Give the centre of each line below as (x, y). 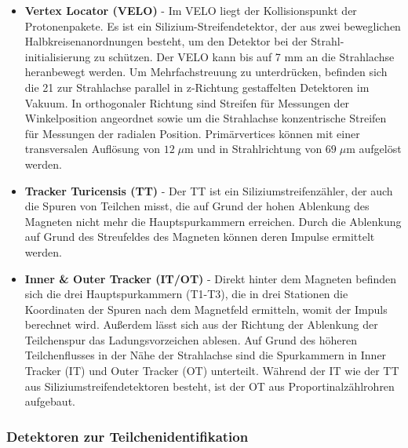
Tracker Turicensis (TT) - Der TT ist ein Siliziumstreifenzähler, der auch (209, 190)
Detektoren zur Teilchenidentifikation (127, 436)
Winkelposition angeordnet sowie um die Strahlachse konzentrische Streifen (206, 118)
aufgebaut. (50, 401)
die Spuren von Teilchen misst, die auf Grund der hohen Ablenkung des (197, 206)
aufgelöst (380, 149)
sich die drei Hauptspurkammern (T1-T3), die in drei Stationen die (186, 294)
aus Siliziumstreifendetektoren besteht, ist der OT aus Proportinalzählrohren (209, 386)
